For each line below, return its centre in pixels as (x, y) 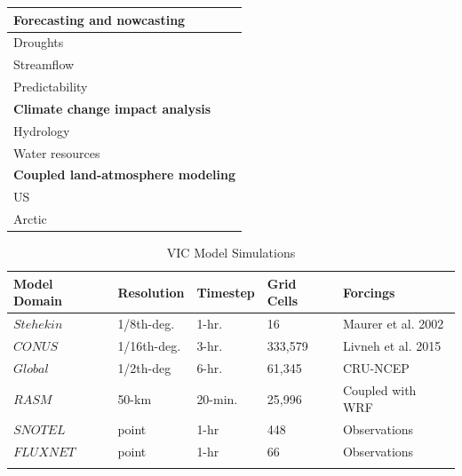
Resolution (151, 292)
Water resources (57, 152)
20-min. (217, 398)
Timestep (226, 292)
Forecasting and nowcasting (100, 19)
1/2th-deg (144, 367)
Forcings (369, 292)
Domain (38, 301)
